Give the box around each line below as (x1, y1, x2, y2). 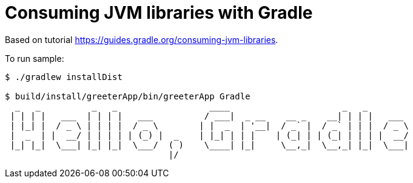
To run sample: (5, 53, 64, 64)
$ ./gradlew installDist (5, 72, 123, 82)
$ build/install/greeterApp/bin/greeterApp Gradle (5, 91, 250, 101)
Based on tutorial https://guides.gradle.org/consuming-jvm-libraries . (5, 34, 278, 45)
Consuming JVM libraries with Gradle (5, 2, 313, 23)
